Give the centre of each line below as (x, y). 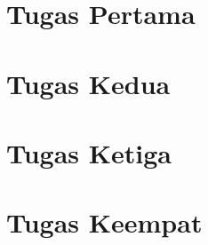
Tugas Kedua (88, 83)
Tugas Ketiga (89, 152)
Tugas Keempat (104, 222)
